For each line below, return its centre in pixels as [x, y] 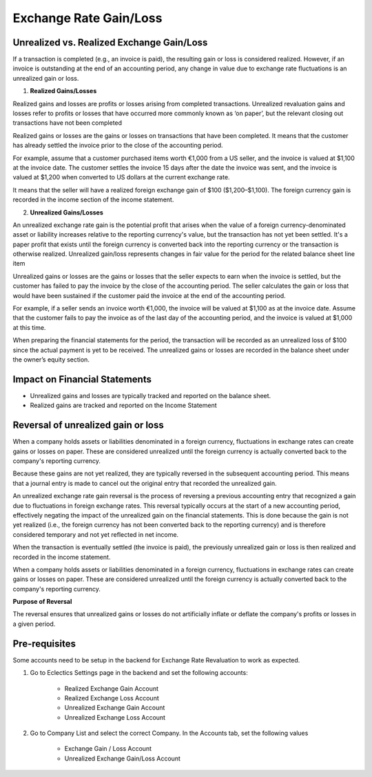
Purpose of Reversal [42, 602]
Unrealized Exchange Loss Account [115, 717]
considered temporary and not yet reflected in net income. [96, 534]
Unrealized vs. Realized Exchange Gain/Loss [110, 42]
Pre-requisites [44, 643]
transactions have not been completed [68, 123]
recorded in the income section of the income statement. [93, 199]
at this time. [29, 327]
